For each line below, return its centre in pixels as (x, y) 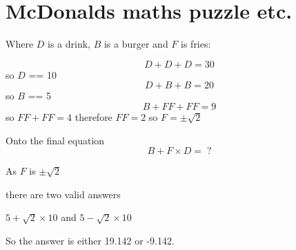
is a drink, (69, 44)
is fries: (196, 44)
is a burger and (136, 44)
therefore (93, 116)
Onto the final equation (55, 140)
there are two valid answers (63, 194)
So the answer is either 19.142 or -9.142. (90, 240)
